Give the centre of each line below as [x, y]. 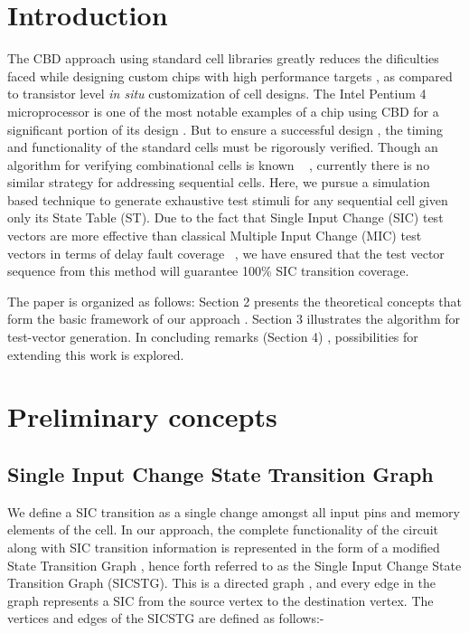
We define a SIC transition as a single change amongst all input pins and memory [234, 511]
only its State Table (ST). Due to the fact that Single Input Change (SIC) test [225, 217]
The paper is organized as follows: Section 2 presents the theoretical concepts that [235, 301]
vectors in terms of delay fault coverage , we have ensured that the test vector [226, 253]
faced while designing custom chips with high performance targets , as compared [230, 76]
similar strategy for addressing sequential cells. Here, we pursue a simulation [219, 182]
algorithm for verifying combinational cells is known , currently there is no [219, 164]
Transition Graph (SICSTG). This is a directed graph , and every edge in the [221, 583]
